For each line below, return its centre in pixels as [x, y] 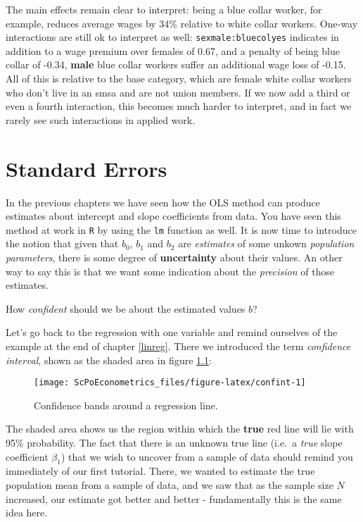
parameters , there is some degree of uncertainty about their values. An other [174, 257]
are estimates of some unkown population [266, 243]
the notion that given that [62, 243]
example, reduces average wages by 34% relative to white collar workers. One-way [182, 23]
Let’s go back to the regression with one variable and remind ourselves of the [172, 332]
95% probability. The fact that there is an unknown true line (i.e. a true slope [174, 442]
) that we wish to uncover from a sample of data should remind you [207, 456]
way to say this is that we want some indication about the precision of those [170, 271]
